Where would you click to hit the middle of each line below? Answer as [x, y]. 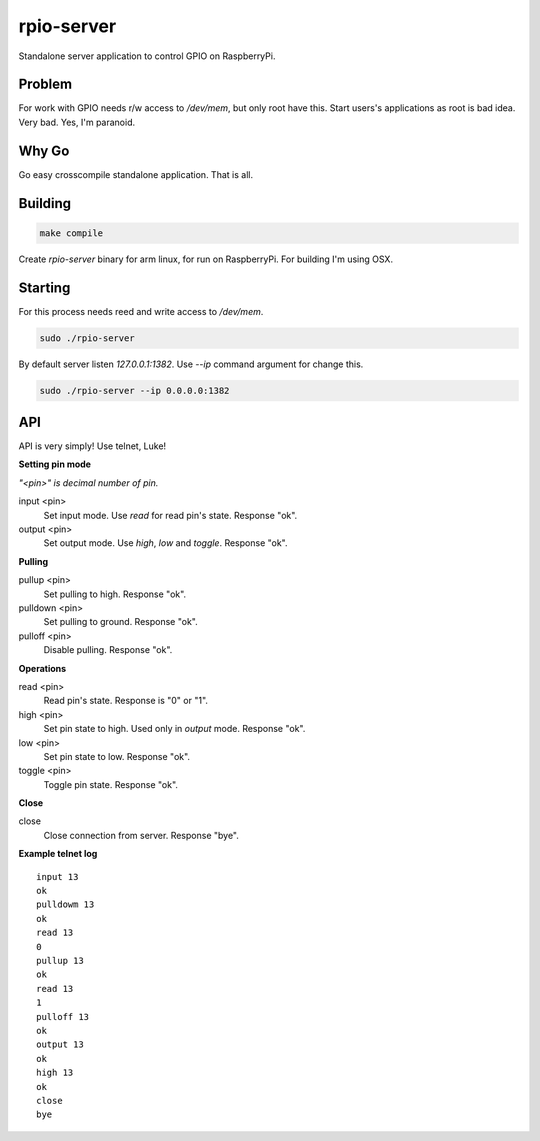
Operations [42, 668]
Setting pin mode [55, 464]
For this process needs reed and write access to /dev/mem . [141, 311]
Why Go [44, 150]
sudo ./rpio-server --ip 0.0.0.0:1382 [134, 390]
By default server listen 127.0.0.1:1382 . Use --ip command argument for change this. [191, 364]
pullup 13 [60, 960]
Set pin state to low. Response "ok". [116, 756]
